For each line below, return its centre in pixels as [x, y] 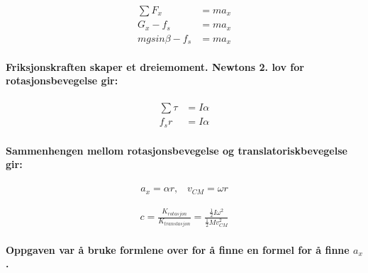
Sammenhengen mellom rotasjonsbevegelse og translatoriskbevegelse [177, 150]
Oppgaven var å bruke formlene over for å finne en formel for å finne [178, 249]
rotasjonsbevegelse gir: [62, 80]
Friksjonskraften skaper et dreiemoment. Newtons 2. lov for [155, 66]
